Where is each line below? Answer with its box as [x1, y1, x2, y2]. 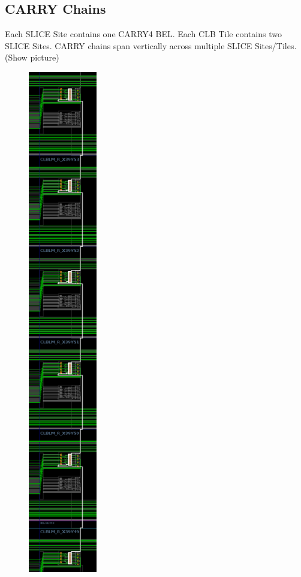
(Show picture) [5, 51, 59, 64]
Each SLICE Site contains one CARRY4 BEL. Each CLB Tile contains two [5, 28, 282, 40]
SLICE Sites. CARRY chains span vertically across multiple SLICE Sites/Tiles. [5, 39, 297, 52]
